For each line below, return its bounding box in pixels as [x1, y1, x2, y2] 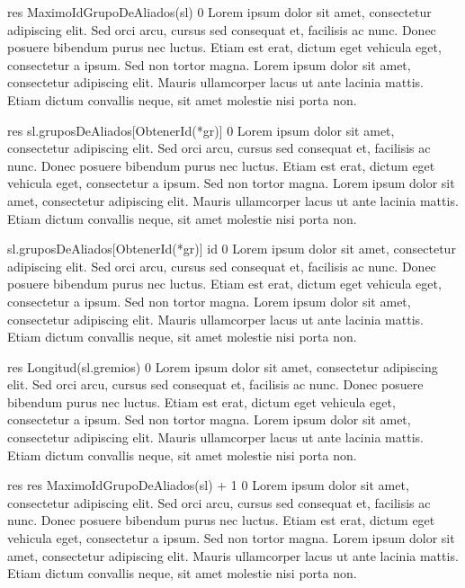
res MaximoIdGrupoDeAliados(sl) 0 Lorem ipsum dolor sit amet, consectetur [7, 3, 432, 21]
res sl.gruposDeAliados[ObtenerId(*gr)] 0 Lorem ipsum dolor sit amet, [7, 120, 395, 139]
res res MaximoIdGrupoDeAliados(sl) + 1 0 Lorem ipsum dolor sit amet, [7, 476, 409, 494]
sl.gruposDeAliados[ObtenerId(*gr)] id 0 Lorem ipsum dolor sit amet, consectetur [7, 239, 456, 258]
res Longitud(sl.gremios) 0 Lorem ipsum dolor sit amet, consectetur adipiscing [7, 357, 438, 376]
